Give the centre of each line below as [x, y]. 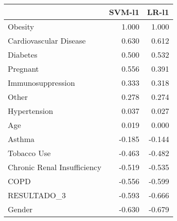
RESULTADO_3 [37, 195]
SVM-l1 [124, 12]
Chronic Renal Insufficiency [55, 167]
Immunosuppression [42, 83]
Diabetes [23, 55]
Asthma [21, 139]
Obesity [21, 26]
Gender [20, 209]
